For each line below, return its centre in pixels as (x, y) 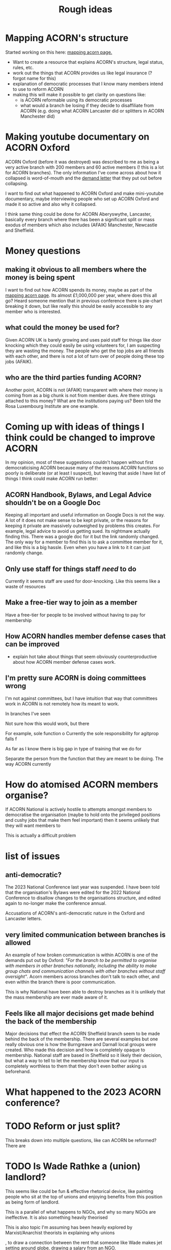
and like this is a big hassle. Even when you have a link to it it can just (78, 548)
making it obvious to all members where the (76, 269)
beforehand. (18, 1072)
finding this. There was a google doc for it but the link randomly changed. (82, 537)
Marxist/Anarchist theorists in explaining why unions (60, 1233)
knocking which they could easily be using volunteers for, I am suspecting (83, 345)
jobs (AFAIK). (19, 361)
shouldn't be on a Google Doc (53, 502)
